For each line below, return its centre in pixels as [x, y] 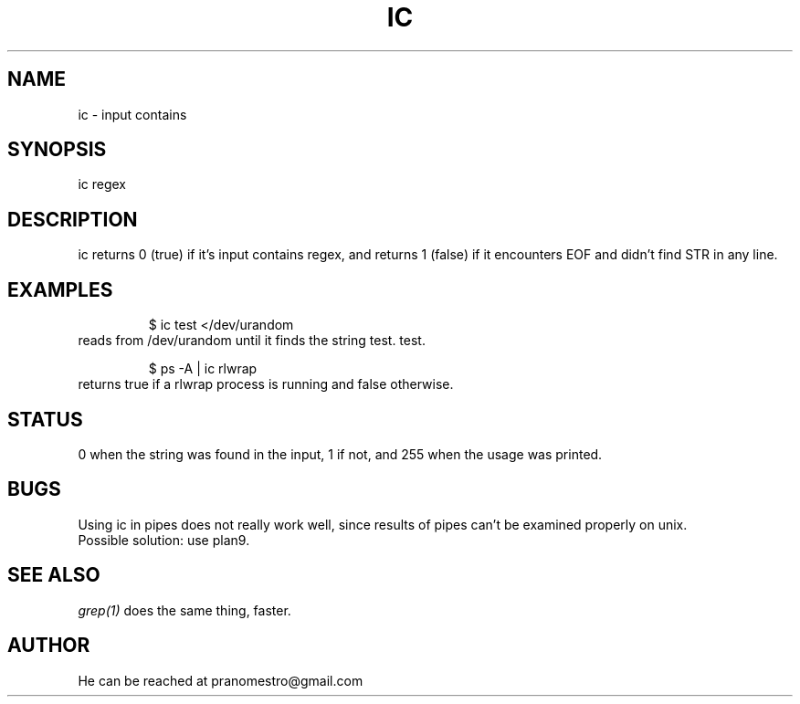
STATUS [45, 419]
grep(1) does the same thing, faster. [184, 610]
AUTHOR [49, 646]
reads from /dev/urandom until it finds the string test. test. [252, 341]
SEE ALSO [54, 575]
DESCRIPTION [73, 219]
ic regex [102, 184]
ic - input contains [132, 114]
